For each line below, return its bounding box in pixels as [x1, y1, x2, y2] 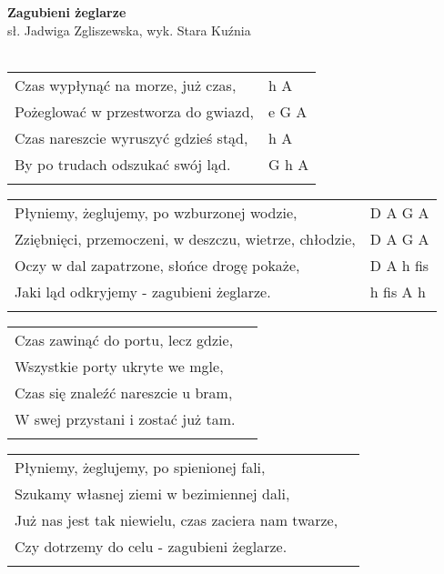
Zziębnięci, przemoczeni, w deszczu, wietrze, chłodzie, [15, 227, 356, 249]
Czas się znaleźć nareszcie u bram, [15, 381, 233, 403]
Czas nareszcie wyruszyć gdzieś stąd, [15, 126, 248, 148]
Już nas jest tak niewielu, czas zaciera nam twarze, [15, 509, 338, 530]
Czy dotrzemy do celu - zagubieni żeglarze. [15, 535, 288, 557]
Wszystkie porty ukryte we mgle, [15, 355, 224, 377]
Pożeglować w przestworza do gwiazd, [15, 100, 255, 122]
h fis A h [369, 280, 426, 302]
